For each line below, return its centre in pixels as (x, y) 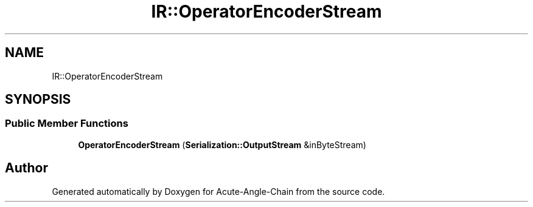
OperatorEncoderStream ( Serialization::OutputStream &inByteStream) (222, 144)
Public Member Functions (67, 124)
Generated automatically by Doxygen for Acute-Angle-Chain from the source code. (218, 191)
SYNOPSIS (38, 100)
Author (26, 168)
